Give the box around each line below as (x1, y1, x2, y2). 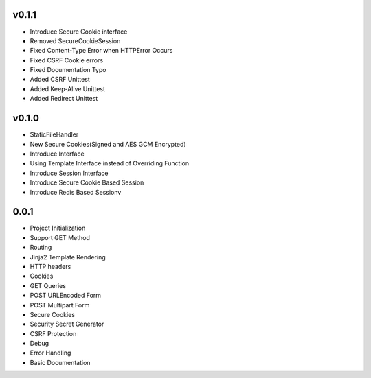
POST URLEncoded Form (30, 292, 102, 300)
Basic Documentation (30, 358, 91, 366)
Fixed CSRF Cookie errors (30, 56, 104, 64)
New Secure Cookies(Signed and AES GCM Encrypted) (30, 140, 186, 148)
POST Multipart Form (30, 300, 90, 309)
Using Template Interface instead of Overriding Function (30, 159, 189, 167)
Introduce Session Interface (30, 169, 109, 177)
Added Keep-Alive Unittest (30, 84, 106, 93)
